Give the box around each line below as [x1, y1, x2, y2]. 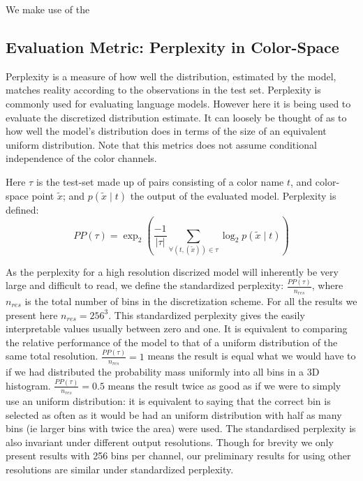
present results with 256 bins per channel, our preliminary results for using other [6, 448, 351, 463]
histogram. [6, 378, 51, 392]
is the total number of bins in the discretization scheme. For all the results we [24, 294, 357, 308]
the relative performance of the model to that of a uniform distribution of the [6, 334, 338, 349]
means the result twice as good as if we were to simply [108, 378, 341, 392]
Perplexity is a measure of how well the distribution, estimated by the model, [6, 68, 336, 83]
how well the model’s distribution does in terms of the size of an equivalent [6, 124, 327, 138]
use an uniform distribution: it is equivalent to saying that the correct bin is [6, 394, 331, 408]
